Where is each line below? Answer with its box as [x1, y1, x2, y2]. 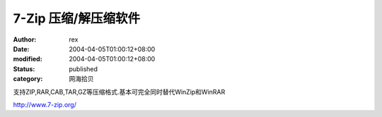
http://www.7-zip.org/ [13, 100, 77, 109]
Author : [13, 35, 37, 44]
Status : [13, 64, 35, 73]
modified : [13, 55, 42, 63]
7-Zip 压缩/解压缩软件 [13, 11, 141, 26]
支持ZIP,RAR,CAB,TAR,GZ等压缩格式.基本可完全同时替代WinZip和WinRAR [13, 87, 226, 96]
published [69, 64, 98, 73]
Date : [13, 44, 30, 53]
